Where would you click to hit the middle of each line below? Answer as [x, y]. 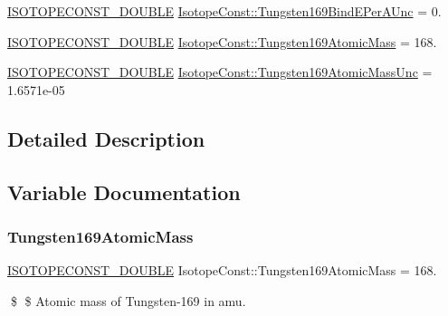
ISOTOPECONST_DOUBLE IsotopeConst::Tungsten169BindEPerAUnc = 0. [224, 11]
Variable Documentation [124, 192]
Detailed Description [106, 138]
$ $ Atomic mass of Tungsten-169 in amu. [128, 300]
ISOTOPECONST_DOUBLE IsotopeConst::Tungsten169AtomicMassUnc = [220, 72]
